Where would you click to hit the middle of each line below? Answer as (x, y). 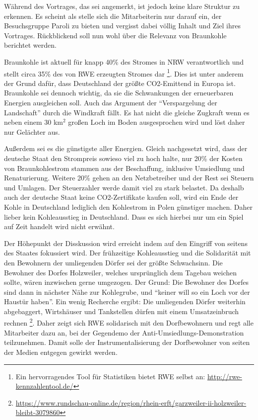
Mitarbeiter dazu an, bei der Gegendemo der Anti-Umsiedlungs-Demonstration (124, 332)
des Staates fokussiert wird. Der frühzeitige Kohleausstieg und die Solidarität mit (128, 253)
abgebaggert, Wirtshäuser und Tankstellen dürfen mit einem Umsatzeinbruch (122, 311)
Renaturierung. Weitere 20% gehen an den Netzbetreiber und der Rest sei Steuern (129, 178)
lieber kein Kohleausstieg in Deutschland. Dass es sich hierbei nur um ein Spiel (124, 216)
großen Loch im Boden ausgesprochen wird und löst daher (157, 122)
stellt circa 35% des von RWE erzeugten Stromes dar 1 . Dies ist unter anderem (124, 73)
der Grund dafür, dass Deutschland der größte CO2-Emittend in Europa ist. (120, 83)
